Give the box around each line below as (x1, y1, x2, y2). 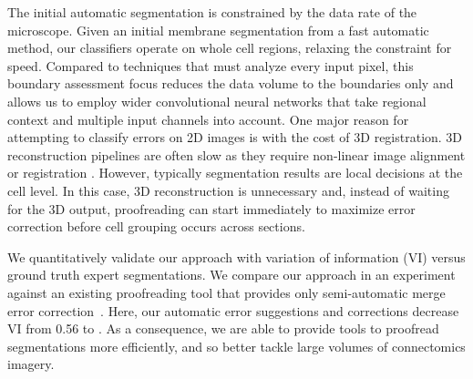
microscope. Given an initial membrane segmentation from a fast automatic (7, 20, 429, 39)
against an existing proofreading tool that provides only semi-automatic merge (7, 282, 446, 302)
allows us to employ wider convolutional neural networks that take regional (7, 91, 427, 110)
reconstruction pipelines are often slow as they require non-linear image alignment (7, 145, 466, 164)
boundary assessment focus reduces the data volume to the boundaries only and (7, 74, 454, 93)
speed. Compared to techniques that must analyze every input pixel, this (7, 56, 414, 75)
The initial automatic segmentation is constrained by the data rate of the (7, 3, 417, 21)
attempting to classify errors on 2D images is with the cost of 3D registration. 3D (7, 128, 463, 147)
